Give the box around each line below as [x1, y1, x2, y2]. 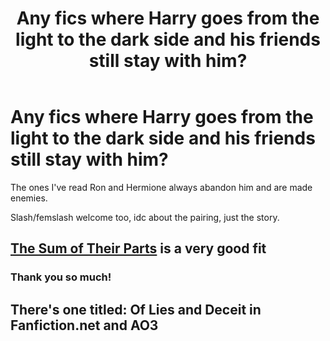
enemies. [10, 192, 48, 204]
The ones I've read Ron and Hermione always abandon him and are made [10, 181, 313, 193]
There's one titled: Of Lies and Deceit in [10, 301, 262, 318]
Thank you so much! [10, 270, 112, 284]
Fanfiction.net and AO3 [10, 317, 159, 334]
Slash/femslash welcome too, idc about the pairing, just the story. [10, 211, 280, 223]
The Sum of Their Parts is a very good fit [10, 240, 267, 257]
